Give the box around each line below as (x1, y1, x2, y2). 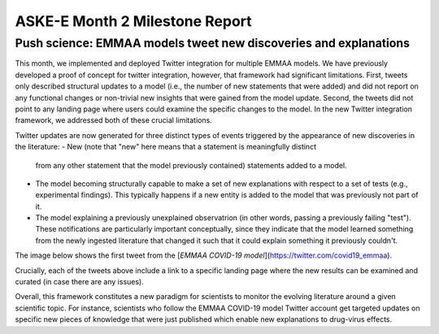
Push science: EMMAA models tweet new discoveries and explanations (15, 36, 411, 50)
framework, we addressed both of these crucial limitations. (15, 115, 213, 125)
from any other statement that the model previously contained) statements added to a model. (35, 160, 347, 170)
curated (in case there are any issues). (15, 277, 144, 287)
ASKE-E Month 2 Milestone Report (15, 12, 252, 30)
